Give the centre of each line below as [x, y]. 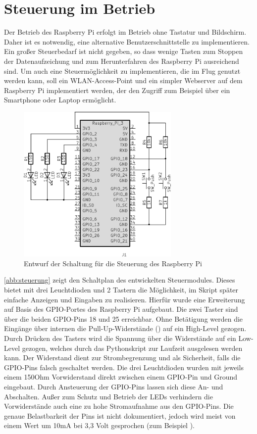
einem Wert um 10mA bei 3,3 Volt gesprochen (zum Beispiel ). [100, 425]
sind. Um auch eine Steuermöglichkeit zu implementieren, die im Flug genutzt [122, 71]
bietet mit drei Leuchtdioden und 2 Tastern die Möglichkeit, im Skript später [121, 289]
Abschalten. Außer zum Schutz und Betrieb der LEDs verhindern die [108, 396]
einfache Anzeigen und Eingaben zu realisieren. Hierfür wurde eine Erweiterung [125, 299]
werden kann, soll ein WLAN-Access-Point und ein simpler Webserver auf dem [123, 80]
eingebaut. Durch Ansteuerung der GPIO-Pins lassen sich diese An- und [114, 386]
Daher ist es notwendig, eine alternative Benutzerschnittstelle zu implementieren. [127, 41]
